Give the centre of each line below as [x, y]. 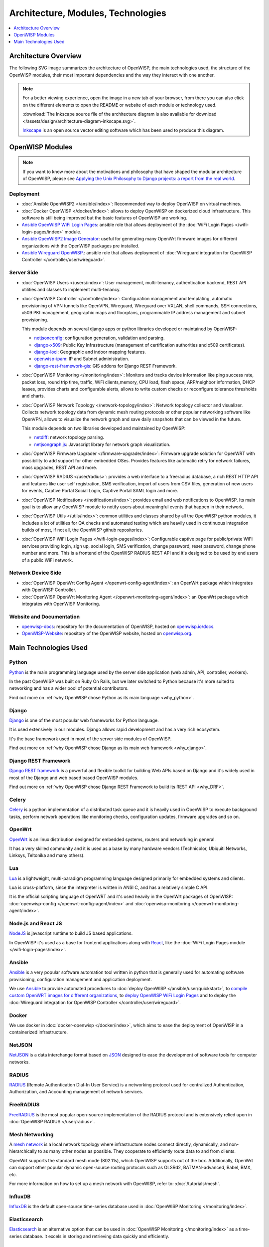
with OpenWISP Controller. [49, 590]
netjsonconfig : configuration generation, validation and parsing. [99, 338]
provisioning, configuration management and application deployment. [80, 979]
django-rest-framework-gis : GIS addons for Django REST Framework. [105, 366]
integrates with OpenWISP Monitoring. [61, 604]
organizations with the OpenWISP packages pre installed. [80, 246]
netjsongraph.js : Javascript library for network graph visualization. [102, 444]
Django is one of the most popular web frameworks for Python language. [84, 720]
